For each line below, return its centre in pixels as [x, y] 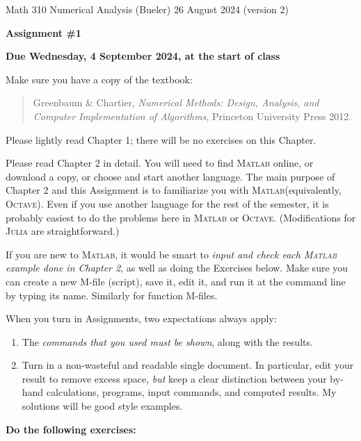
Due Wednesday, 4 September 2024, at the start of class [143, 56]
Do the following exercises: [71, 429]
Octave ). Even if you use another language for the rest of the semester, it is [167, 203]
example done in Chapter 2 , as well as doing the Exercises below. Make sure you [177, 268]
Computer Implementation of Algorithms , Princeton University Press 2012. [192, 116]
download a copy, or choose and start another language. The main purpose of [170, 176]
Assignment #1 [43, 32]
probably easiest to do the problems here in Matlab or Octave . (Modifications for [181, 217]
